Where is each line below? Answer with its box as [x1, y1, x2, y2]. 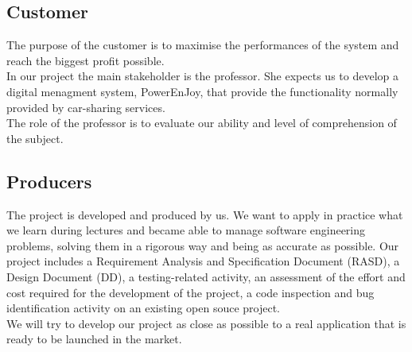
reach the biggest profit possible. [6, 52, 165, 68]
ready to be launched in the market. [6, 331, 182, 347]
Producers [6, 168, 92, 193]
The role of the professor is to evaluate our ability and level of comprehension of [6, 114, 397, 131]
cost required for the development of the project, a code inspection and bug [6, 284, 375, 300]
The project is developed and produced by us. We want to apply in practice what [6, 206, 403, 222]
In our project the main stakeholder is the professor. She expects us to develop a [6, 68, 398, 84]
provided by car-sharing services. [6, 99, 165, 115]
